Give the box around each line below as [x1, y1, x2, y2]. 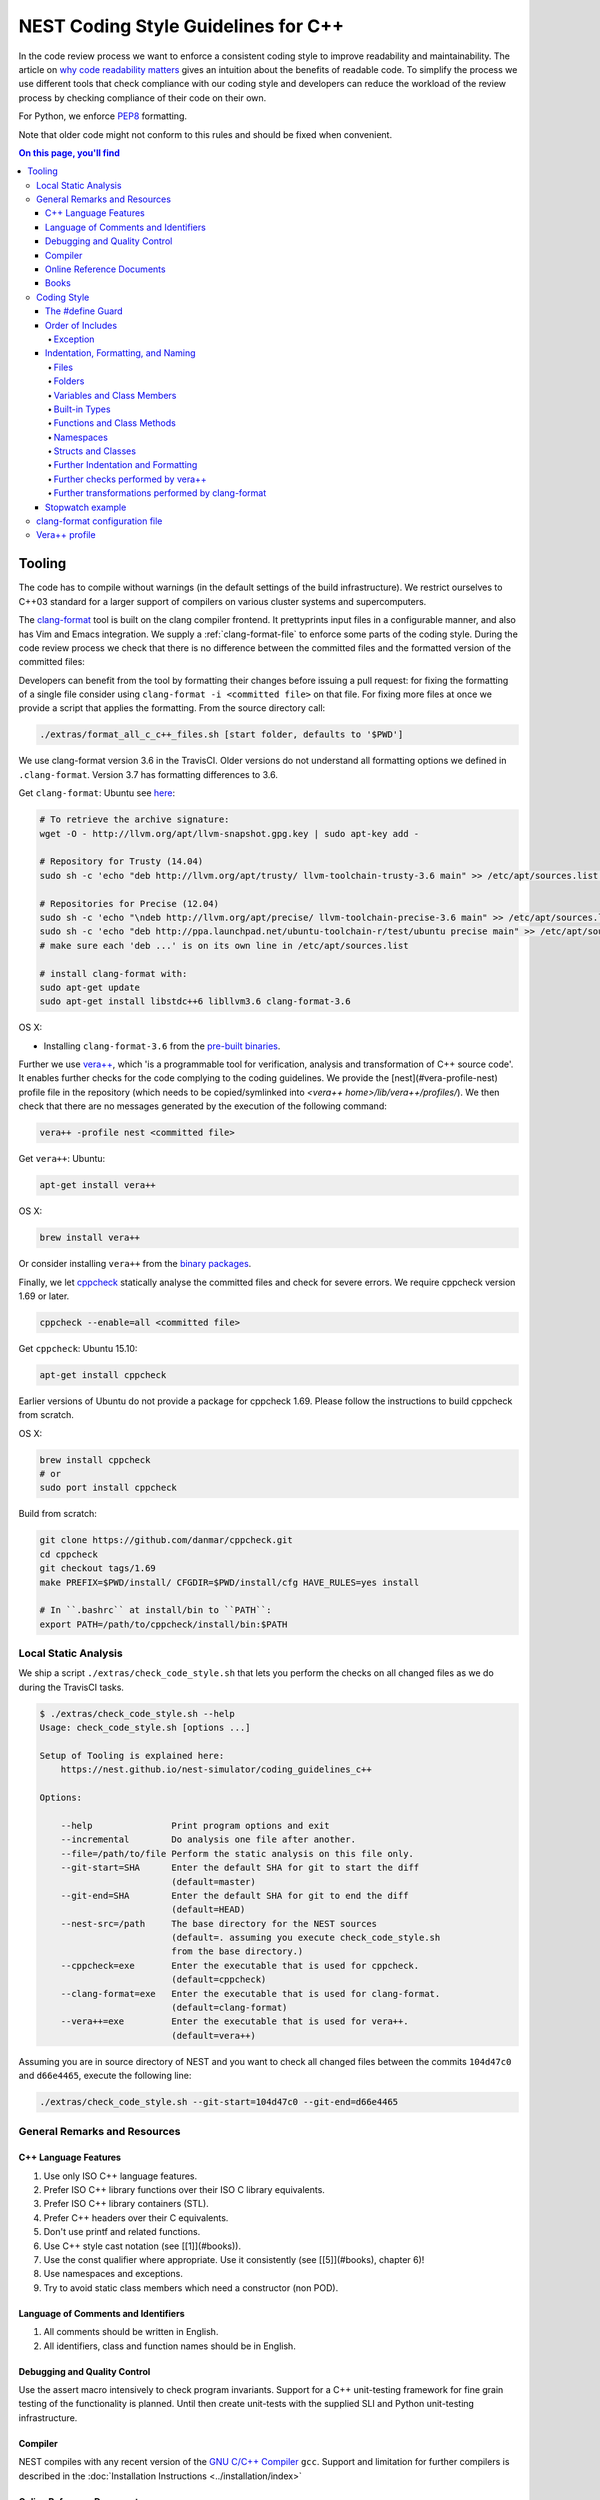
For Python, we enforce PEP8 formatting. [18, 110, 188, 122]
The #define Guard [45, 305, 124, 317]
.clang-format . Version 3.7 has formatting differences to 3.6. [18, 768, 279, 780]
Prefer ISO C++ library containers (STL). [43, 2198, 209, 2210]
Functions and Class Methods [53, 417, 177, 429]
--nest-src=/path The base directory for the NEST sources [60, 1918, 378, 1929]
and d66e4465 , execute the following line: [18, 2070, 192, 2082]
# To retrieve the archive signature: [39, 814, 230, 825]
